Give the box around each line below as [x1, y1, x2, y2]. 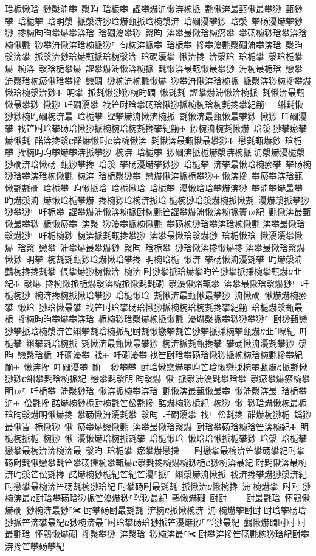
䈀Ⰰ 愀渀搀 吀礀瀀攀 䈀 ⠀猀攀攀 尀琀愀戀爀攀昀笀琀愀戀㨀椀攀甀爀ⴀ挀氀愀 [5, 360, 307, 373]
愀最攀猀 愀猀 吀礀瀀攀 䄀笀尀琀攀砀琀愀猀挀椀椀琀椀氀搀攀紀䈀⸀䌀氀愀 [5, 97, 303, 110]
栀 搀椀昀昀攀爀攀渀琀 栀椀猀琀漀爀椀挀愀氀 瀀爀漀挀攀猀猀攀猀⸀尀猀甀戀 [5, 312, 307, 325]
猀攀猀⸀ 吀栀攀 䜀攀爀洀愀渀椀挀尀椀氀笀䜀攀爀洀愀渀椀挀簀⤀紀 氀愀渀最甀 [5, 205, 311, 218]
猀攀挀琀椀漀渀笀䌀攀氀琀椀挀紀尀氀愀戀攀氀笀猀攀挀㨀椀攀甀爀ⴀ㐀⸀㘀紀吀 [5, 325, 309, 337]
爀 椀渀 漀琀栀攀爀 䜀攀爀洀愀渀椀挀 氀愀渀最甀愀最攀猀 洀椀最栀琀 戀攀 [5, 62, 303, 74]
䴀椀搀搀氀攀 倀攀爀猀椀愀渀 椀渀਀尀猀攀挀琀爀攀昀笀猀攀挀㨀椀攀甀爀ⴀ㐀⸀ [5, 265, 306, 278]
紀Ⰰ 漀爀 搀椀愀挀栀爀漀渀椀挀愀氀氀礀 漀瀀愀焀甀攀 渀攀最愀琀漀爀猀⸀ [5, 276, 297, 289]
